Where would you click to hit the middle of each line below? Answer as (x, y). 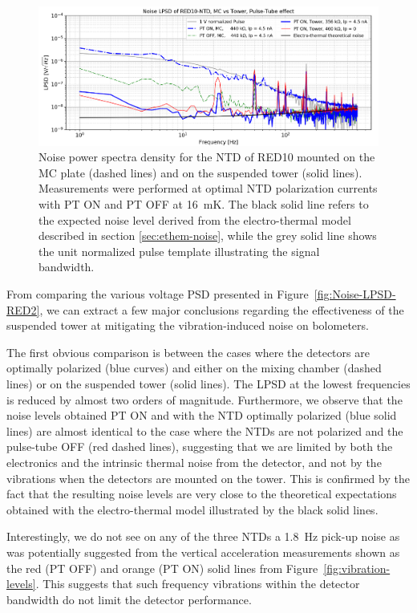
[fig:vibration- (357, 568)
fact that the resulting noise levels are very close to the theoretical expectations (202, 494)
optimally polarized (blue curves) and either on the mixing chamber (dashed (194, 368)
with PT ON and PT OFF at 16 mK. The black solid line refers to (204, 204)
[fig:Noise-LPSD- (355, 294)
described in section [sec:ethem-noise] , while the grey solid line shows (208, 235)
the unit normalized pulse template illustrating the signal (179, 251)
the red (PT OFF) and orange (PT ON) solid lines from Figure (162, 568)
